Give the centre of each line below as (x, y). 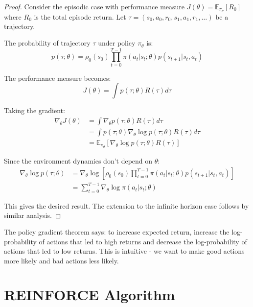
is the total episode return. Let (80, 16)
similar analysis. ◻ (33, 215)
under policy (117, 43)
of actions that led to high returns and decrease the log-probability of (143, 241)
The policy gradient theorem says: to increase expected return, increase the (117, 232)
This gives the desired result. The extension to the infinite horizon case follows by (126, 205)
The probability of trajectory (47, 43)
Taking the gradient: (34, 110)
